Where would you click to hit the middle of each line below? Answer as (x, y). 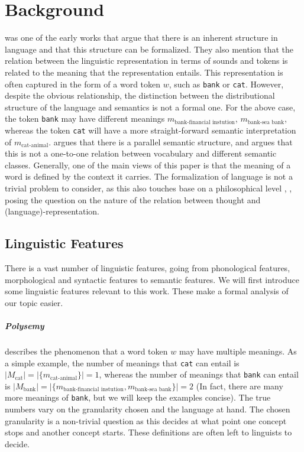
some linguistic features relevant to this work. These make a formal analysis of (147, 291)
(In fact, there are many (240, 386)
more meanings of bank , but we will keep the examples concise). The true (138, 397)
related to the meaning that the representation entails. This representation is (144, 72)
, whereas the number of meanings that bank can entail (199, 374)
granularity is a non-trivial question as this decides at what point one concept (146, 420)
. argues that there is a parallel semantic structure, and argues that (171, 142)
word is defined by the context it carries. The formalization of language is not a (149, 176)
